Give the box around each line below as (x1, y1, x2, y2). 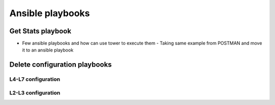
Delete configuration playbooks (9, 61, 112, 69)
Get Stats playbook (9, 27, 71, 35)
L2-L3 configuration (9, 89, 61, 96)
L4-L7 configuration (9, 76, 61, 83)
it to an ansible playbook (22, 47, 74, 53)
